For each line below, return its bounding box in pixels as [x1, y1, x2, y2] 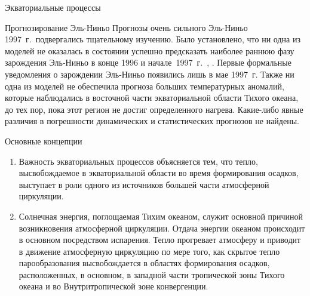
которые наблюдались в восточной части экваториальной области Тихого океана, [5, 91, 299, 104]
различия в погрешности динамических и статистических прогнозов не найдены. [5, 115, 299, 127]
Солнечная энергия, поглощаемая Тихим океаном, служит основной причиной [19, 209, 303, 222]
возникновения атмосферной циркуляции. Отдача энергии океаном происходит [19, 221, 305, 234]
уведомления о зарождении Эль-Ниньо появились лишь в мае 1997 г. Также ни [5, 67, 294, 80]
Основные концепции [5, 134, 82, 147]
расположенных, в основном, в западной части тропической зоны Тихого [19, 268, 285, 280]
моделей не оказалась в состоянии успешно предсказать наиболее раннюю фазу [5, 44, 294, 57]
